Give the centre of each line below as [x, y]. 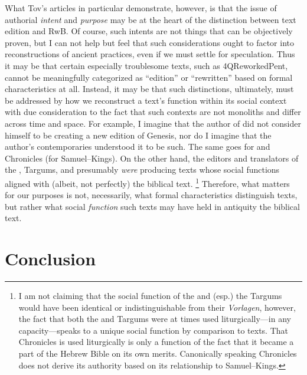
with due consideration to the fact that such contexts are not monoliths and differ [153, 112]
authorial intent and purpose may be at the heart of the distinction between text [151, 19]
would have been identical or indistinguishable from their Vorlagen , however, [157, 307]
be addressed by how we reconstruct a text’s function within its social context [146, 100]
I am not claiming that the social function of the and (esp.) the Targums [150, 296]
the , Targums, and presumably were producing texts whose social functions [142, 170]
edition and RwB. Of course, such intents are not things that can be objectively [149, 31]
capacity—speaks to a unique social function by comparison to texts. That [153, 330]
